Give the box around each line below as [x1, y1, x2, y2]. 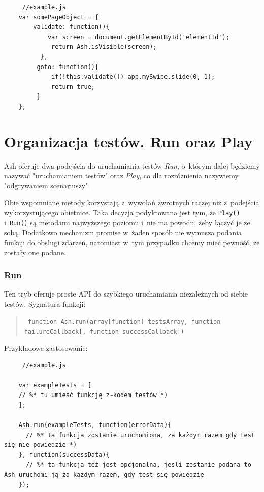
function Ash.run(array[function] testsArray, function [27, 318, 221, 325]
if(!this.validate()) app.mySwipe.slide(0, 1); [51, 73, 215, 81]
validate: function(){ [33, 23, 110, 31]
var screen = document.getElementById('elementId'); [47, 33, 229, 41]
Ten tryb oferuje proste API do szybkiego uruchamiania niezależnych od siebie [4, 288, 248, 299]
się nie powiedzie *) [4, 441, 77, 449]
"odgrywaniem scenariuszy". [4, 180, 90, 190]
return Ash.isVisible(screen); [51, 43, 157, 51]
